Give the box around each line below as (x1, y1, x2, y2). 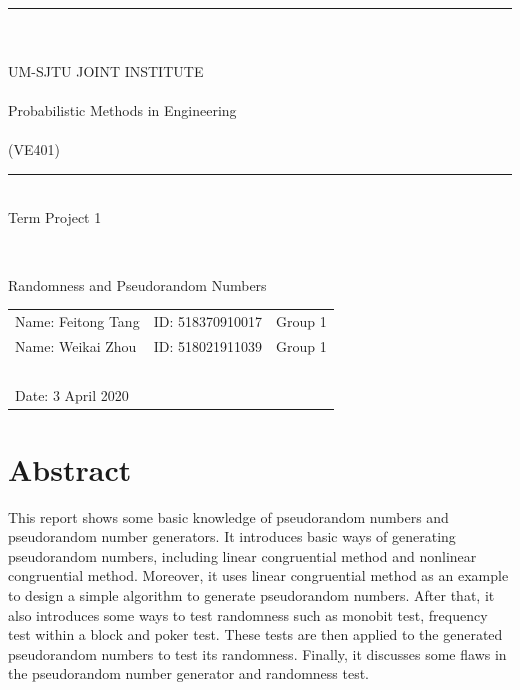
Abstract (8, 448, 132, 489)
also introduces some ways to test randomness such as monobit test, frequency (8, 604, 488, 625)
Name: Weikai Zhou (15, 335, 137, 356)
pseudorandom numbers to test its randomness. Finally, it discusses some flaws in (8, 643, 507, 664)
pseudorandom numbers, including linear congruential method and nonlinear (8, 545, 477, 566)
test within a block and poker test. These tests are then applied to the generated (8, 624, 503, 645)
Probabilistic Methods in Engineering (8, 99, 237, 120)
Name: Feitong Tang (15, 310, 140, 331)
